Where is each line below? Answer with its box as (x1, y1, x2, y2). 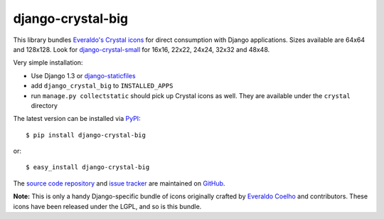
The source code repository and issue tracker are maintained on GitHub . (13, 178, 225, 188)
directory (31, 101, 58, 109)
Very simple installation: (13, 58, 83, 67)
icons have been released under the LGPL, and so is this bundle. (13, 202, 202, 210)
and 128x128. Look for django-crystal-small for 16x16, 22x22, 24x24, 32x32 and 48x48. (13, 45, 270, 53)
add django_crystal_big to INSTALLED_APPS (31, 82, 174, 90)
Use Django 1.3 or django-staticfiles (31, 71, 136, 80)
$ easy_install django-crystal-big (26, 164, 150, 171)
